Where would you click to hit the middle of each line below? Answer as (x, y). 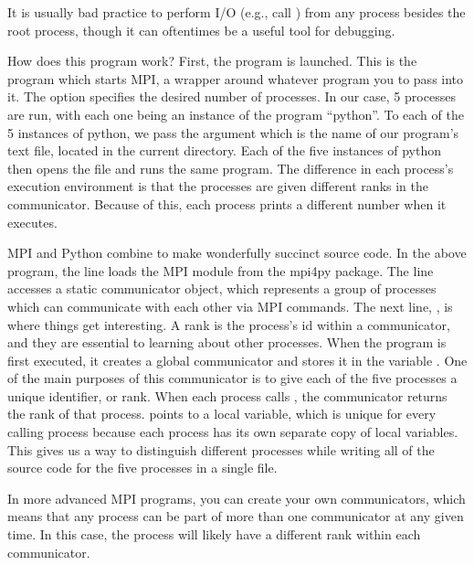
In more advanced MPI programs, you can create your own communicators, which (237, 498)
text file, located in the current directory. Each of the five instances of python (224, 150)
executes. (32, 222)
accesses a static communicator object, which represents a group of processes (222, 288)
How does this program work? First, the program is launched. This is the (212, 61)
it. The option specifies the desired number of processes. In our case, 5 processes (232, 96)
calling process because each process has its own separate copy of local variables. (233, 432)
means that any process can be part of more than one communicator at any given (236, 516)
